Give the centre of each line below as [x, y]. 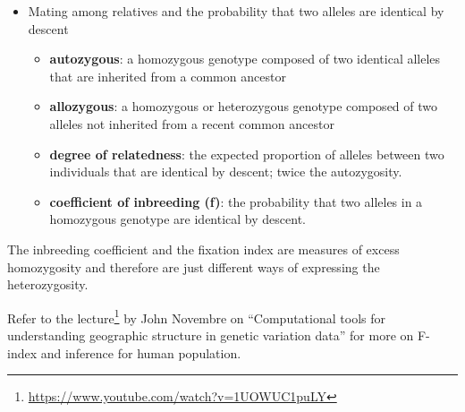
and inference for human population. [141, 352]
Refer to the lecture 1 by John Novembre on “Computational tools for [196, 316]
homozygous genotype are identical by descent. [178, 219]
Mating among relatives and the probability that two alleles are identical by [236, 11]
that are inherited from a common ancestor [168, 76]
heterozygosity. [48, 284]
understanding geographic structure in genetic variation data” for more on [211, 335]
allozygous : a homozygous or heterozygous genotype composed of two [244, 106]
